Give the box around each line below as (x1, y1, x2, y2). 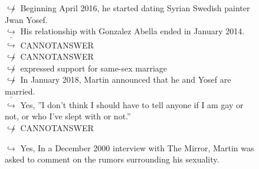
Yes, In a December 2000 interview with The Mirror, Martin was (20, 141, 254, 154)
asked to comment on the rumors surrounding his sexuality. (5, 153, 219, 165)
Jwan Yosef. (5, 13, 48, 25)
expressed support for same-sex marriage (20, 61, 168, 74)
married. (5, 84, 35, 97)
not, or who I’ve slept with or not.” (5, 110, 131, 122)
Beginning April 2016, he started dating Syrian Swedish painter (20, 2, 250, 14)
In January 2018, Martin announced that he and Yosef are (20, 73, 231, 86)
